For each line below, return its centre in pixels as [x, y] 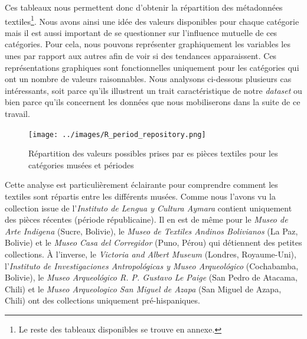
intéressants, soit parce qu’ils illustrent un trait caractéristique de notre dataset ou [153, 90]
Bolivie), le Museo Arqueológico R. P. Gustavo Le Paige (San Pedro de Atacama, [151, 277]
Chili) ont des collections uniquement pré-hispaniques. [102, 300]
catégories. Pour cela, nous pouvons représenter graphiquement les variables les [148, 44]
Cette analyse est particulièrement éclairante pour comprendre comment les [141, 185]
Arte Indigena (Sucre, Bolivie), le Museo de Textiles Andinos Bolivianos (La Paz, [151, 231]
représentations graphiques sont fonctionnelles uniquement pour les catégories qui [152, 67]
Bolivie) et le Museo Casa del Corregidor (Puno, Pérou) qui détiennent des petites [153, 242]
